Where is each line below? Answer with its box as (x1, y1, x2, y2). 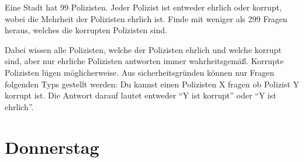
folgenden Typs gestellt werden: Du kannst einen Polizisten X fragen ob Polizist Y (5, 78, 299, 90)
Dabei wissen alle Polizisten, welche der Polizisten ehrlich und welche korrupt (5, 43, 282, 55)
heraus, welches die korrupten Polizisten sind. (5, 24, 167, 36)
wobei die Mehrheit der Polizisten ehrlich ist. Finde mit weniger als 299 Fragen (5, 12, 288, 24)
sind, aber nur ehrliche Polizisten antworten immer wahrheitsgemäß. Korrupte (5, 55, 284, 67)
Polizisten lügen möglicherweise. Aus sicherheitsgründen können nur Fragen (5, 66, 275, 78)
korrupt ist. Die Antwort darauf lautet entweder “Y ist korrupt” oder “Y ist (5, 89, 277, 101)
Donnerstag (5, 135, 99, 159)
